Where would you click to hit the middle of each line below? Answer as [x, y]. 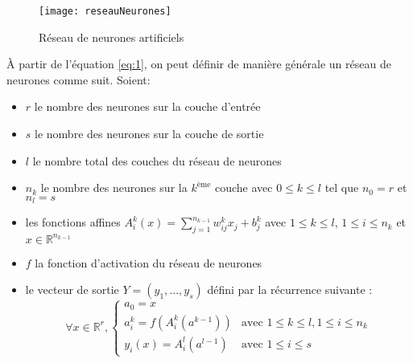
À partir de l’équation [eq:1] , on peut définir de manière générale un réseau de [199, 64]
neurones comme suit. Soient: [78, 79]
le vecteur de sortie [72, 290]
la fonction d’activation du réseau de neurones [149, 262]
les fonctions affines [73, 222]
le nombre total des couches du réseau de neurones [157, 160]
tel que [342, 188]
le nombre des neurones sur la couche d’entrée [147, 106]
